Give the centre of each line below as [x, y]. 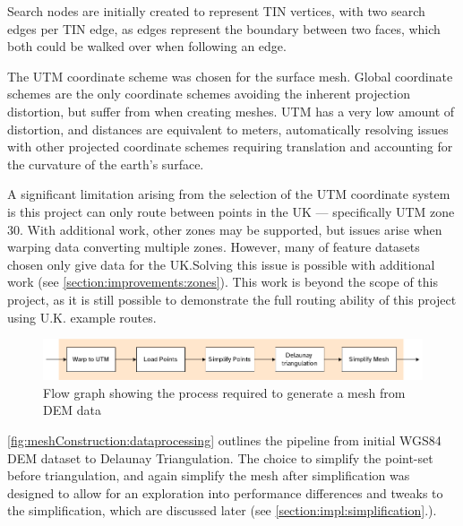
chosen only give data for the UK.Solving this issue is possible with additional [221, 264]
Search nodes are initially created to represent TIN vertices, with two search [216, 11]
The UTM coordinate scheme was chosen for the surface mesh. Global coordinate [230, 76]
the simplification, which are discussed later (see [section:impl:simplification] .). [222, 510]
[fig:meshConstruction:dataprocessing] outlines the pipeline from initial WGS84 [224, 440]
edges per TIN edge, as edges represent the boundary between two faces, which [224, 28]
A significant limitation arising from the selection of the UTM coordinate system [229, 194]
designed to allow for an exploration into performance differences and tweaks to [225, 492]
